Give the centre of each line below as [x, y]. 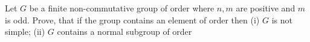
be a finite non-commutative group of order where [122, 8]
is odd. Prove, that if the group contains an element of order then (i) [132, 19]
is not [282, 19]
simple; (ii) [25, 31]
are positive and [266, 8]
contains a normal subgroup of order [124, 31]
